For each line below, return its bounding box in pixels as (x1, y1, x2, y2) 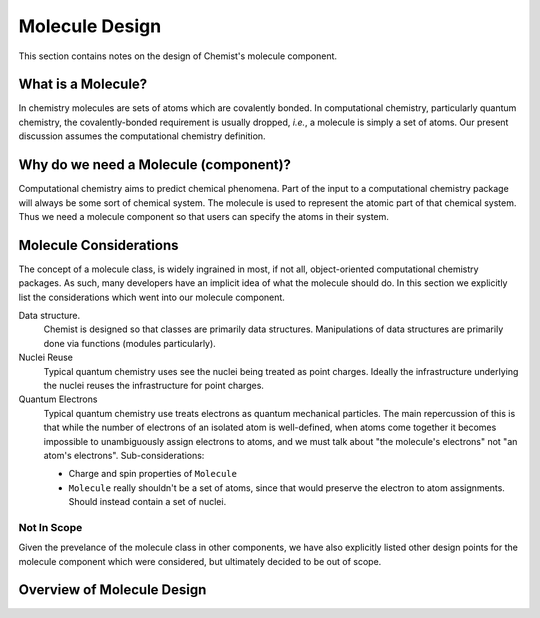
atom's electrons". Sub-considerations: (43, 449, 205, 461)
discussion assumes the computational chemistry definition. (18, 130, 266, 142)
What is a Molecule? (18, 76, 148, 93)
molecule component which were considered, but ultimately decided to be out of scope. (18, 555, 382, 567)
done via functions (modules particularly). (43, 337, 217, 349)
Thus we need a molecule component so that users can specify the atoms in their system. (18, 210, 390, 222)
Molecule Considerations (18, 236, 179, 254)
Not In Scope (18, 520, 83, 534)
